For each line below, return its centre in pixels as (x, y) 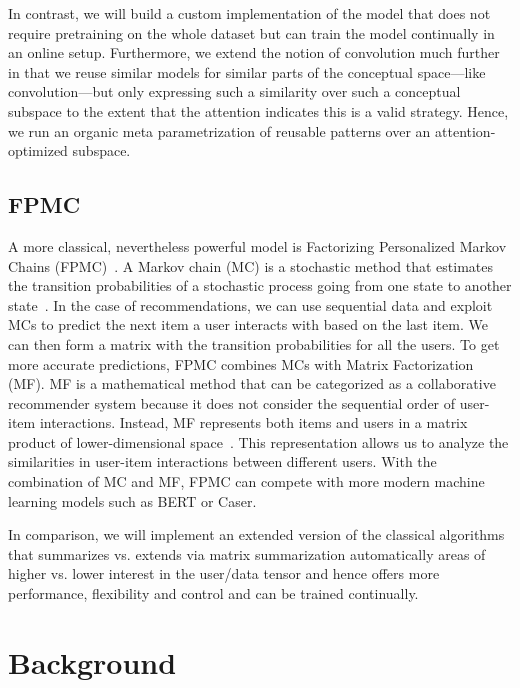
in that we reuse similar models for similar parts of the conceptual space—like (247, 71)
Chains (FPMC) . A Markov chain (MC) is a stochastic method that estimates (251, 265)
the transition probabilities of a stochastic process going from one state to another (260, 285)
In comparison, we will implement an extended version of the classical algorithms (256, 534)
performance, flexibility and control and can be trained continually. (213, 593)
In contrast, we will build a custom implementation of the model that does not (249, 13)
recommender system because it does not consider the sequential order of (232, 402)
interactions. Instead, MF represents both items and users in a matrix (253, 422)
